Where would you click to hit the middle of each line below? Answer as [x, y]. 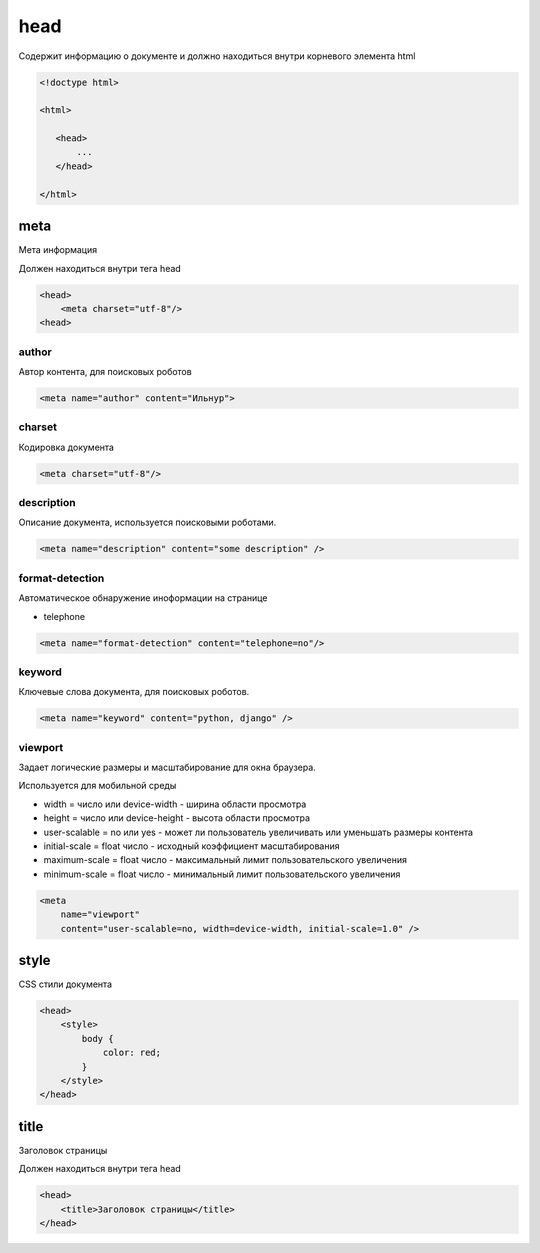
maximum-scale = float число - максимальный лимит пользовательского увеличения [225, 860]
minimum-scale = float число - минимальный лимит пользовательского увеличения [222, 874]
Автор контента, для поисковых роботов [105, 372]
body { [97, 1038]
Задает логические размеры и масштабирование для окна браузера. [167, 767]
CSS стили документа [65, 984]
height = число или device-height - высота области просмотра [176, 818]
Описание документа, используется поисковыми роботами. [147, 522]
